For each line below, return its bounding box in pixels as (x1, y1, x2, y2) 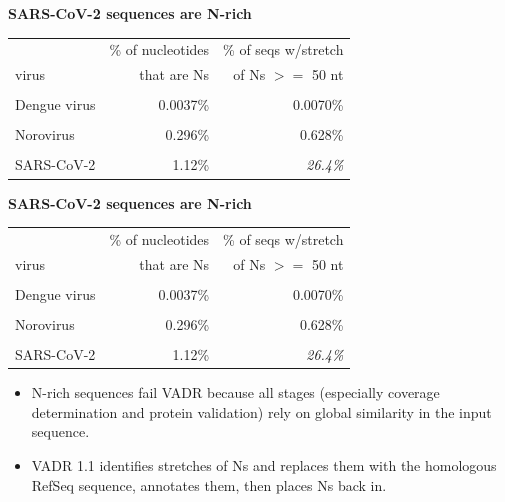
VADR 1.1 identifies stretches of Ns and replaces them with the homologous (31, 454, 497, 475)
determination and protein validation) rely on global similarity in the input (31, 401, 492, 422)
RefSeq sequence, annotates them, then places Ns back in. (31, 474, 387, 495)
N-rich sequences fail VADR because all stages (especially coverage (31, 382, 440, 403)
